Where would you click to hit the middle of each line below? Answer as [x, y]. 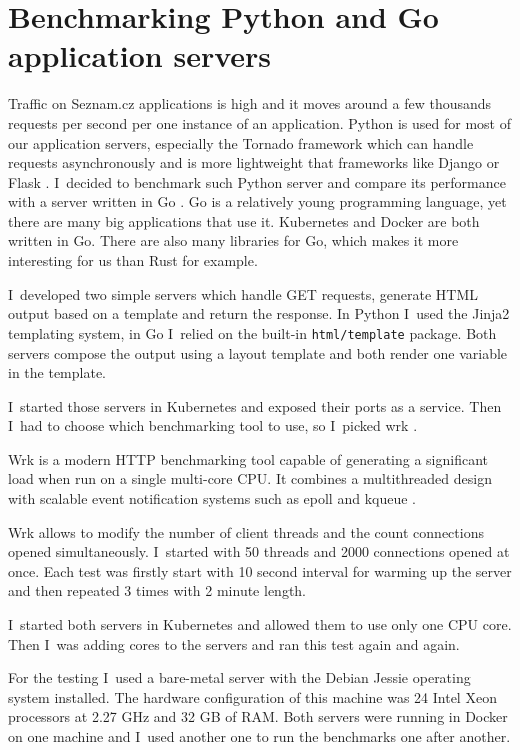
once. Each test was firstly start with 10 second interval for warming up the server [260, 570]
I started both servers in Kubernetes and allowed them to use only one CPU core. [260, 624]
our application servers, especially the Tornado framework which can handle [241, 142]
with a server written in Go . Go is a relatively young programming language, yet [257, 201]
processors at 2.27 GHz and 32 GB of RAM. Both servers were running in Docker [258, 716]
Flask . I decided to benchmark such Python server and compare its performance [257, 181]
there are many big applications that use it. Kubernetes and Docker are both [244, 220]
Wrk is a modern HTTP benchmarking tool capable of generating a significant [248, 458]
